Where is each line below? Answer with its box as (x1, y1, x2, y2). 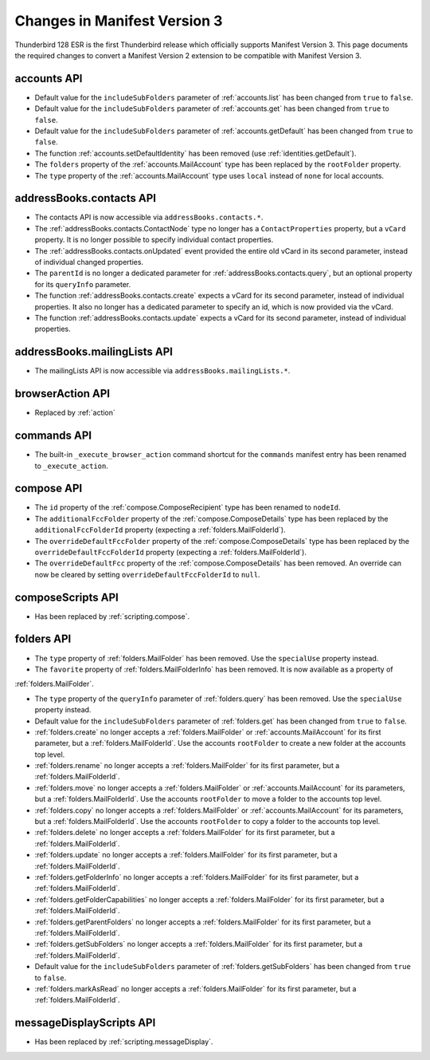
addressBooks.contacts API (14, 191, 157, 205)
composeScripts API (14, 590, 119, 604)
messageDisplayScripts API (14, 1016, 156, 1030)
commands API (14, 429, 92, 443)
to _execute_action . (34, 461, 109, 471)
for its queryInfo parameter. (34, 279, 131, 289)
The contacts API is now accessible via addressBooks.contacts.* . (34, 212, 264, 223)
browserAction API (14, 387, 111, 400)
